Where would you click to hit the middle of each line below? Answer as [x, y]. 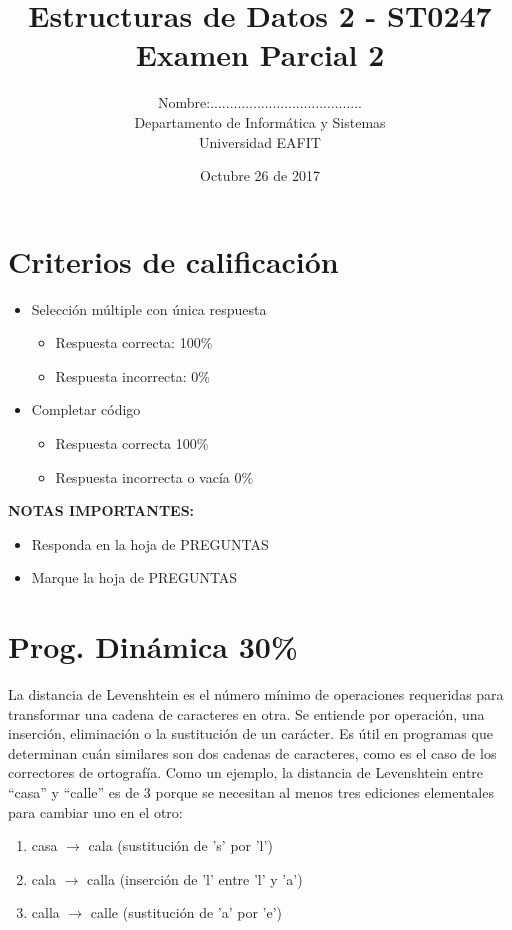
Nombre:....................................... [260, 102]
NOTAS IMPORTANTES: [101, 510]
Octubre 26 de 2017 [260, 175]
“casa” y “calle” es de [74, 792]
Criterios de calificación [173, 260]
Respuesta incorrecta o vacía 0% [154, 476]
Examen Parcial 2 [260, 54]
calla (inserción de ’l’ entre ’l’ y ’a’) [194, 878]
